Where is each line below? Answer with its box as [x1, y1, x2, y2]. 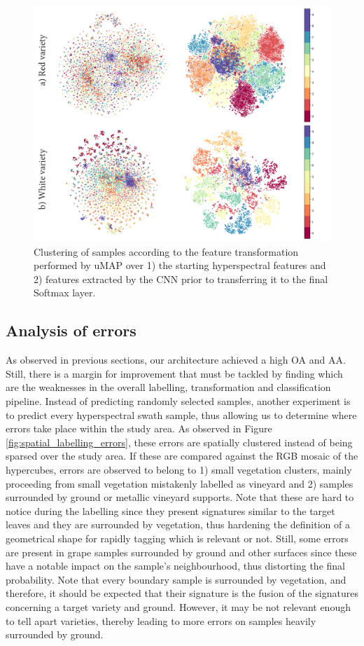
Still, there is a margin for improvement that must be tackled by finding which [6, 366, 343, 380]
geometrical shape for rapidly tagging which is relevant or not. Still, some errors [6, 530, 349, 545]
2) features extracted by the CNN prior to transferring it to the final [34, 271, 328, 286]
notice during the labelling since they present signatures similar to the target [6, 503, 335, 518]
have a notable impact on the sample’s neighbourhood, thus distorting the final [6, 558, 345, 573]
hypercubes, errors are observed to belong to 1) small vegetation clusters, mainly [6, 462, 352, 476]
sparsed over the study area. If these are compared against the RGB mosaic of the [6, 448, 358, 463]
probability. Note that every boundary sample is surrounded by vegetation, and [6, 572, 346, 586]
